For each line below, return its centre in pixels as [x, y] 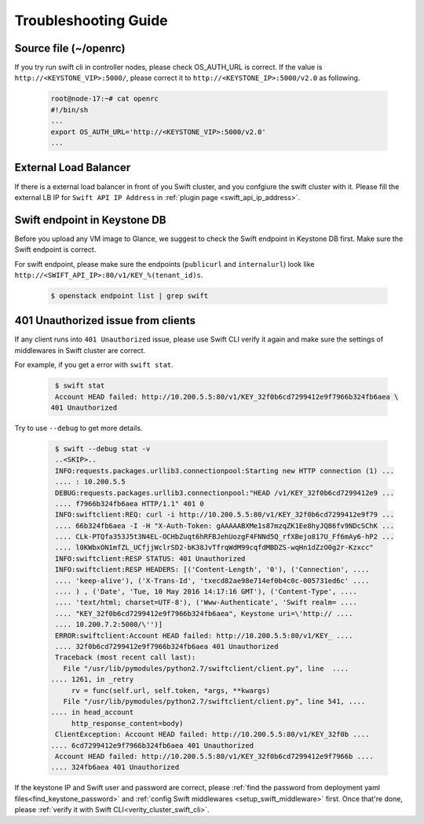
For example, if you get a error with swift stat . [94, 365]
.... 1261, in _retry [92, 680]
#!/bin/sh [69, 109]
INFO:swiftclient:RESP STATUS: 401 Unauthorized [150, 558]
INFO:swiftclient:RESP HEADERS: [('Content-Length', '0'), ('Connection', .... [212, 570]
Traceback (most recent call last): [126, 658]
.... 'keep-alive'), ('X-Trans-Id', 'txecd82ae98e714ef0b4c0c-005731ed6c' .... [212, 580]
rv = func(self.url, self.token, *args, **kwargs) [171, 690]
